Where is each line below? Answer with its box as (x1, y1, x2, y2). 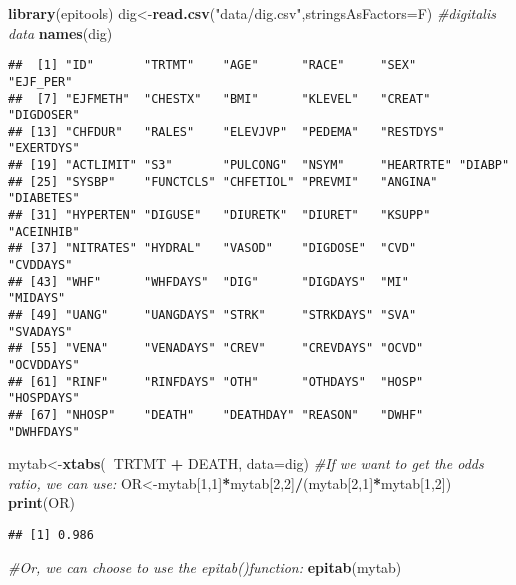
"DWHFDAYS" (8, 424, 80, 439)
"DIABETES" (8, 191, 80, 206)
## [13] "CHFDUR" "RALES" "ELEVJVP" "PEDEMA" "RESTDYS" (8, 124, 445, 139)
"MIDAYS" (8, 291, 66, 306)
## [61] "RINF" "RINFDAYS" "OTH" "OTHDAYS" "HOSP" (8, 374, 424, 389)
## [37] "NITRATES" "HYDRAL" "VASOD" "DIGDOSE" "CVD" (8, 241, 417, 256)
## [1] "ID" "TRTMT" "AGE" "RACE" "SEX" (8, 58, 417, 73)
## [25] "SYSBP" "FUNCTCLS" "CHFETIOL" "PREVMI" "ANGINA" (8, 174, 438, 189)
